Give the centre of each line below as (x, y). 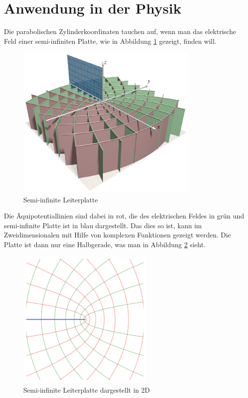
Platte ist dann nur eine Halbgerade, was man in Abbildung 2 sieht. (105, 244)
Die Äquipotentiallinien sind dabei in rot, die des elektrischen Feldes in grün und (124, 216)
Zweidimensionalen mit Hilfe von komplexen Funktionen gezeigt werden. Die (117, 235)
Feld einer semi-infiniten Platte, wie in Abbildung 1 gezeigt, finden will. (110, 41)
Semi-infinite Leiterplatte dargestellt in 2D (87, 390)
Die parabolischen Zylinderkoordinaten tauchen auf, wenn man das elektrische (120, 31)
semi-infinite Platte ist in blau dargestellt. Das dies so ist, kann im (103, 225)
